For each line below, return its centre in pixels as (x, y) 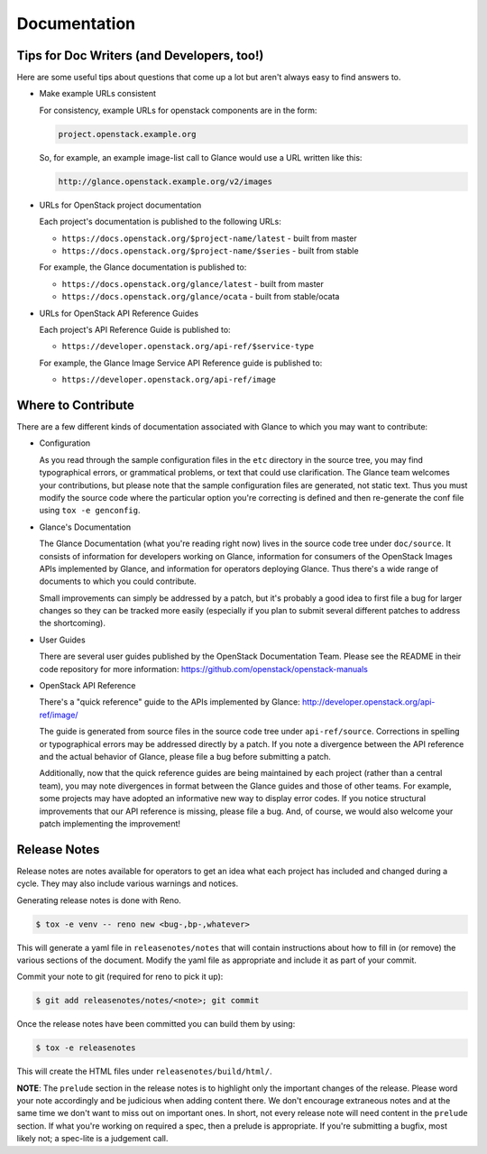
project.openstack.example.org (128, 134)
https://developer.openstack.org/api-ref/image (169, 380)
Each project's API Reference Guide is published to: (135, 329)
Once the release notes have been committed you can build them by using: (156, 1024)
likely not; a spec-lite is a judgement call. (92, 1139)
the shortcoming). (72, 623)
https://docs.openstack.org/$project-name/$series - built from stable (211, 250)
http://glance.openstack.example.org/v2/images (165, 181)
